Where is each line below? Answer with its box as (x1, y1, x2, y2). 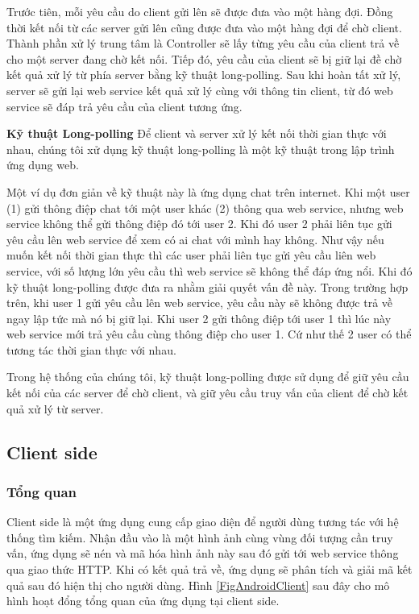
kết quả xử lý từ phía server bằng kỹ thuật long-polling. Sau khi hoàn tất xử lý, (6, 66, 401, 83)
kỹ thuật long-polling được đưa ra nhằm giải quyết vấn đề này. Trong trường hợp (6, 278, 409, 295)
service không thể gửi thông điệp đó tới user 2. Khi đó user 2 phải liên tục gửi (6, 215, 392, 232)
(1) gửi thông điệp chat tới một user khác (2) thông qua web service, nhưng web (6, 199, 404, 216)
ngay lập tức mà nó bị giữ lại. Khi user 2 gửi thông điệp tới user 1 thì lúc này (6, 309, 392, 326)
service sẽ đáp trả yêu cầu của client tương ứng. (6, 97, 243, 114)
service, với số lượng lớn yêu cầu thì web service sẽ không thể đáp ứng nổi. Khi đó (6, 262, 413, 279)
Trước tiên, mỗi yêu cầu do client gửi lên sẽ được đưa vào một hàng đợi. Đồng (6, 3, 393, 19)
